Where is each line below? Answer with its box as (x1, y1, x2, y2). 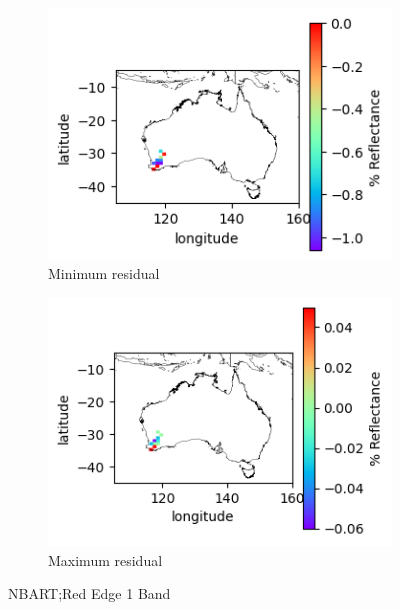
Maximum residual (48, 549, 163, 570)
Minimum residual (48, 263, 160, 284)
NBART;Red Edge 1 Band (8, 583, 171, 604)
